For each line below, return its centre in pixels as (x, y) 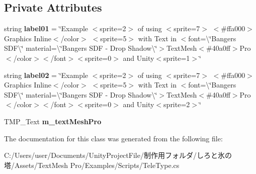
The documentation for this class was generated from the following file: (113, 138)
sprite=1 (177, 58)
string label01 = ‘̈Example (46, 28)
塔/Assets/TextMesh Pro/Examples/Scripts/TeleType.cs (92, 165)
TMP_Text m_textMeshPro (53, 121)
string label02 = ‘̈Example (46, 75)
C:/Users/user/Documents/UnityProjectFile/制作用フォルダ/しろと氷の (118, 155)
